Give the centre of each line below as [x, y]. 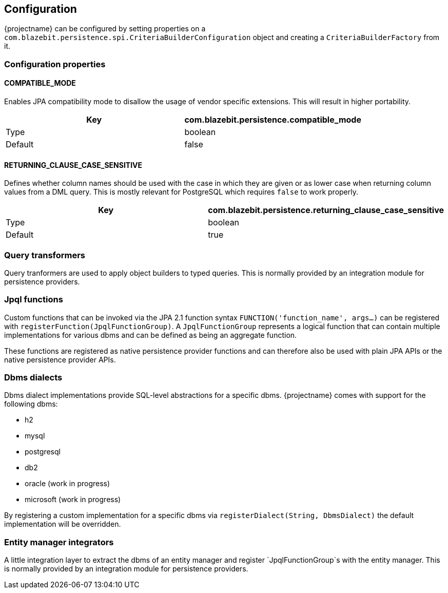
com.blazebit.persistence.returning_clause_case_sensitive [326, 210]
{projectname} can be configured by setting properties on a [105, 29]
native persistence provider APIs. [60, 359]
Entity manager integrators [59, 542]
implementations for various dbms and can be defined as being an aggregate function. [151, 335]
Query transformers [45, 255]
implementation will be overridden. [63, 524]
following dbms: [31, 404]
